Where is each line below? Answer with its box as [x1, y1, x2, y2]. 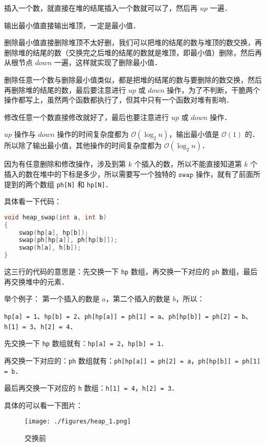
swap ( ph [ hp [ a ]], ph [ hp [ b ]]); [18, 236, 118, 244]
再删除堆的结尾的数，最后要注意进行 [4, 84, 126, 95]
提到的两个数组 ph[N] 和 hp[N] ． [4, 178, 113, 189]
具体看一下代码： [4, 196, 61, 207]
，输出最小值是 [169, 129, 219, 139]
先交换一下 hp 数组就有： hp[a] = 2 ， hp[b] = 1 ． [4, 338, 168, 349]
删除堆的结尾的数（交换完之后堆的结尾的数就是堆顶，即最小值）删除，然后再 [4, 47, 262, 57]
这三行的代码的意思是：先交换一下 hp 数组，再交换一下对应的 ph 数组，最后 [4, 266, 258, 277]
